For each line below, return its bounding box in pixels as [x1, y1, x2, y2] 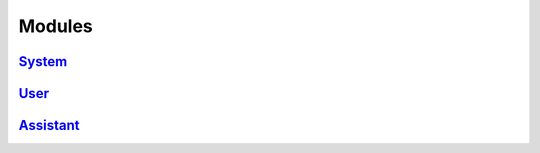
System [18, 53, 68, 70]
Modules [18, 15, 94, 37]
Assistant [18, 117, 80, 134]
